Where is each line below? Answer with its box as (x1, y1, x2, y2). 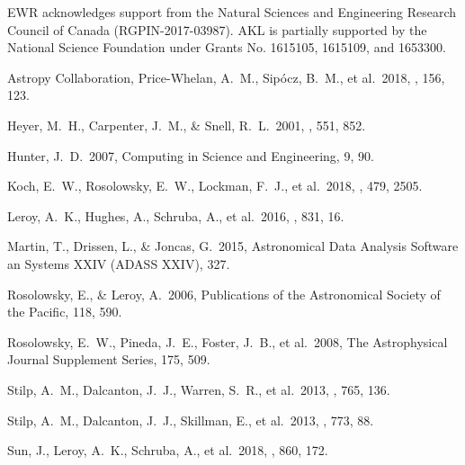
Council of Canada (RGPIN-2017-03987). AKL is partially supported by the (7, 20, 427, 39)
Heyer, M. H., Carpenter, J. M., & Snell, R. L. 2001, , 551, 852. (7, 115, 366, 134)
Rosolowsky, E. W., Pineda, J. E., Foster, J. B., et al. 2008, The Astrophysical (7, 332, 448, 351)
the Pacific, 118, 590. (7, 302, 122, 321)
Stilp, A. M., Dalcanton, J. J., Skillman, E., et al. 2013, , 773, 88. (7, 410, 374, 429)
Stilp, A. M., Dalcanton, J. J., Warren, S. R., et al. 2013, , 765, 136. (7, 380, 390, 398)
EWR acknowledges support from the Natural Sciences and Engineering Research (7, 3, 457, 21)
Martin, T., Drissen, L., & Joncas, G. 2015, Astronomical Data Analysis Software (7, 237, 459, 255)
